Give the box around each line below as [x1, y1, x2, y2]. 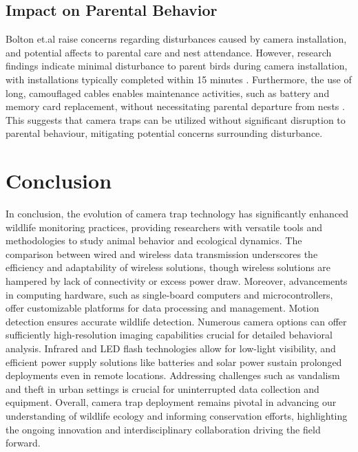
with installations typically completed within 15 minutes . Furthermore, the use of [6, 72, 352, 86]
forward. [6, 435, 41, 450]
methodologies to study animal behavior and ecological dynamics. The [6, 233, 302, 248]
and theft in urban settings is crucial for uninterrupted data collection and [6, 381, 319, 396]
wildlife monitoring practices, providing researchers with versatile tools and [6, 219, 322, 234]
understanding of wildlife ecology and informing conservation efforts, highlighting [6, 408, 348, 422]
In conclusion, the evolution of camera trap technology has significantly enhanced [6, 206, 349, 221]
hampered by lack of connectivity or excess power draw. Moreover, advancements [6, 274, 348, 288]
